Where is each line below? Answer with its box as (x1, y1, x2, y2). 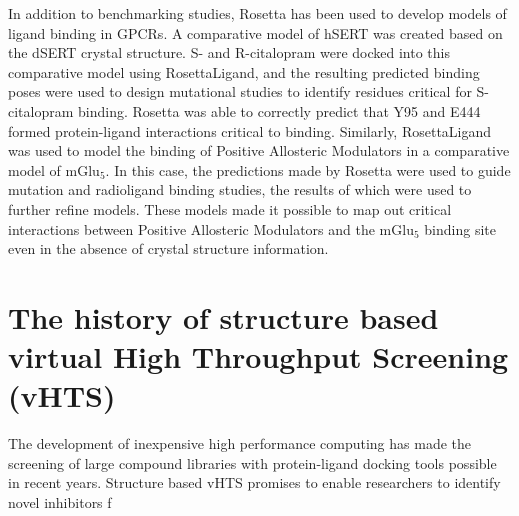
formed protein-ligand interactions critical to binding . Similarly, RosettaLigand (8, 120, 492, 141)
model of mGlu (8, 159, 100, 180)
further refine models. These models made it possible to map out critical (8, 198, 452, 219)
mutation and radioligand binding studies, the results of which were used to (8, 179, 472, 200)
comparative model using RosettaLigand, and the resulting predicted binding (8, 61, 480, 82)
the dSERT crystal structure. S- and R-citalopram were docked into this (8, 42, 451, 63)
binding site (424, 218, 496, 239)
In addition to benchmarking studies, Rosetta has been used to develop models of (8, 3, 507, 23)
